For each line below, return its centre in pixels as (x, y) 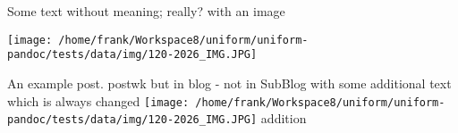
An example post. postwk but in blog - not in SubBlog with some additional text (229, 83)
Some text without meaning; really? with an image (146, 11)
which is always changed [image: (98, 100)
